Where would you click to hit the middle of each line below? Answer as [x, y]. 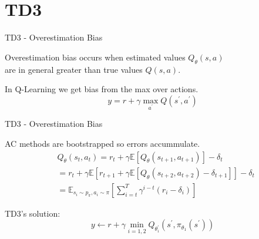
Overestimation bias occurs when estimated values [95, 57]
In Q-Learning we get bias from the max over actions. [102, 89]
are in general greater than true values [74, 69]
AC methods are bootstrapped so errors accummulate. [102, 144]
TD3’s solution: [33, 213]
